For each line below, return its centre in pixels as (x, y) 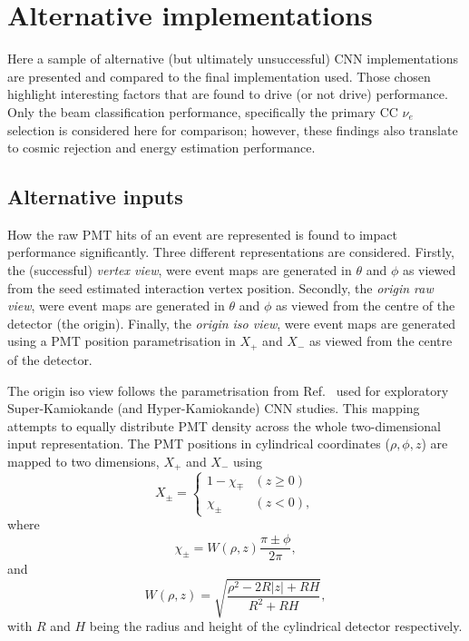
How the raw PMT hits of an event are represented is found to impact (202, 234)
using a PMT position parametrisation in (122, 341)
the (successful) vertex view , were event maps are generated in (180, 270)
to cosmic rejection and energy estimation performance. (161, 148)
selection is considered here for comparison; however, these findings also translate (233, 129)
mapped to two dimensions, (83, 461)
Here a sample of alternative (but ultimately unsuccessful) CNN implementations (233, 59)
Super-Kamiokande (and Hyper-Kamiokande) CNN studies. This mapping (214, 408)
